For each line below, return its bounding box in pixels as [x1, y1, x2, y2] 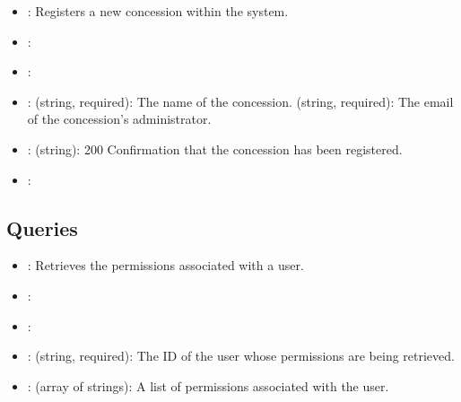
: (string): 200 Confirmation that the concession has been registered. [27, 139, 403, 158]
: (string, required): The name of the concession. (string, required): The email [27, 92, 454, 110]
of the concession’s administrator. [27, 109, 212, 128]
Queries [6, 214, 78, 241]
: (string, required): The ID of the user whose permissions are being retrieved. [27, 346, 455, 365]
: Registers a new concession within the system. [27, 2, 289, 20]
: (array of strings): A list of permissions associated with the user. [27, 376, 389, 395]
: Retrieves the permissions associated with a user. [27, 256, 304, 275]
